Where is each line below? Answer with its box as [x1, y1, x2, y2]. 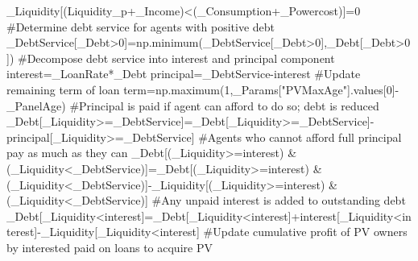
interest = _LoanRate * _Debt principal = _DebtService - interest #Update [6, 65, 361, 82]
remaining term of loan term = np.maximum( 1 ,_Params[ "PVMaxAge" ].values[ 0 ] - [6, 81, 399, 97]
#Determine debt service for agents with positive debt [6, 18, 275, 35]
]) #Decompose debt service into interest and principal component [6, 49, 335, 66]
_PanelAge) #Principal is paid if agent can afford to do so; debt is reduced [6, 97, 379, 114]
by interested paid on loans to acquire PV [6, 238, 213, 255]
